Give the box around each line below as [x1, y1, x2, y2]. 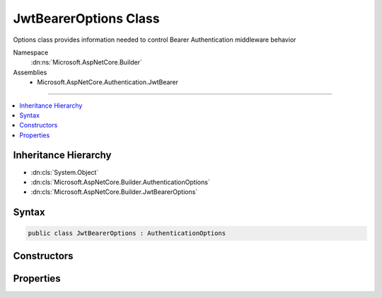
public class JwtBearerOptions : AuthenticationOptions [28, 229, 226, 237]
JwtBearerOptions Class [13, 11, 160, 26]
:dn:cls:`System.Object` [30, 168, 99, 176]
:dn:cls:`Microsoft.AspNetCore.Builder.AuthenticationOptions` [30, 178, 210, 186]
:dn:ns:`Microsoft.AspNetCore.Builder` [30, 58, 143, 67]
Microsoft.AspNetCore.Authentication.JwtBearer [37, 78, 179, 86]
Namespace [13, 48, 49, 57]
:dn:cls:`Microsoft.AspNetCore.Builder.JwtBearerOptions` [30, 188, 198, 196]
